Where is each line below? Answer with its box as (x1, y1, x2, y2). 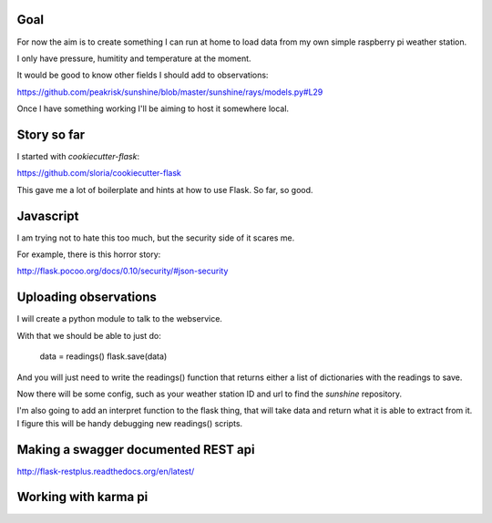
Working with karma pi (16, 489, 149, 505)
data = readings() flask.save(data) (39, 351, 168, 362)
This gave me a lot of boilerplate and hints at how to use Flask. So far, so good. (16, 184, 313, 195)
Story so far (16, 127, 86, 142)
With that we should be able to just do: (16, 330, 161, 341)
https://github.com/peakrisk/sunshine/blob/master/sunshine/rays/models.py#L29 (16, 87, 323, 97)
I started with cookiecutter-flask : (16, 150, 140, 161)
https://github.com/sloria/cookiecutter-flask (16, 168, 181, 179)
